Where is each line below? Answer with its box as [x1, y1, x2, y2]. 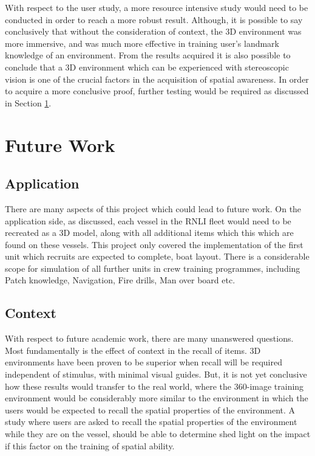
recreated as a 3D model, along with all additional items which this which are [5, 226, 294, 239]
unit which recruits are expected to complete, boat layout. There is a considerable [5, 250, 310, 263]
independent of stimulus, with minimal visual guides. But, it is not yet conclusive [5, 368, 307, 381]
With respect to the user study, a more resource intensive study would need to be [5, 1, 308, 13]
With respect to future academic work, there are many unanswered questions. [5, 332, 294, 345]
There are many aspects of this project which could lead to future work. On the [5, 202, 302, 215]
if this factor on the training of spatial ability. [5, 439, 175, 452]
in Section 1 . [5, 96, 52, 109]
